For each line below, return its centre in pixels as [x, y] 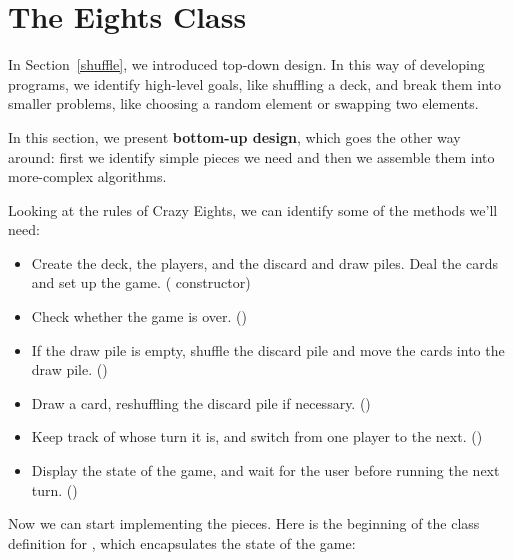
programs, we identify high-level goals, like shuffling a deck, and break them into [255, 83]
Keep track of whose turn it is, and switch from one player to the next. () [257, 436]
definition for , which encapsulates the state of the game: [182, 542]
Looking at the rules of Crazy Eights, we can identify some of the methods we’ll [253, 209]
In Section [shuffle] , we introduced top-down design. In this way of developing [246, 64]
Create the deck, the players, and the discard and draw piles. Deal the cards [264, 262]
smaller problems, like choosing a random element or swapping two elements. [243, 103]
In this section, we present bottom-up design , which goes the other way [234, 136]
